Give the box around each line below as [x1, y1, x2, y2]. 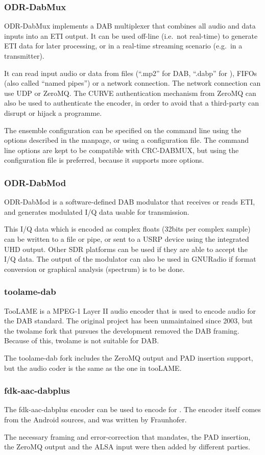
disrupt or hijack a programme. [4, 107, 102, 118]
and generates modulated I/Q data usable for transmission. [4, 206, 189, 217]
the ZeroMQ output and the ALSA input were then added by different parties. [4, 441, 250, 452]
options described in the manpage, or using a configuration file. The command [4, 135, 249, 145]
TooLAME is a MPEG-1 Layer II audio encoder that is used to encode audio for [4, 305, 256, 316]
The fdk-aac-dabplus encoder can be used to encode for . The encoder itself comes [4, 404, 261, 415]
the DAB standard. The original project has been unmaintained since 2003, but [4, 315, 253, 326]
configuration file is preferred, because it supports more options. [4, 155, 204, 165]
